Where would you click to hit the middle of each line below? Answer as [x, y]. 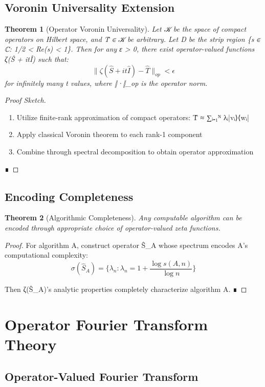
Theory [31, 344]
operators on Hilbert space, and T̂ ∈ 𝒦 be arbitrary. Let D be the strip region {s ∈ [132, 39]
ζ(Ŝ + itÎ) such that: [37, 59]
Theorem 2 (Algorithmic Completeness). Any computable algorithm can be [123, 218]
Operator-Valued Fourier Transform [102, 377]
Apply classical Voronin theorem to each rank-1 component [109, 134]
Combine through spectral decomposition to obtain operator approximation [135, 151]
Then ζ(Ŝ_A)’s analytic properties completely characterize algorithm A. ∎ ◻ [126, 289]
